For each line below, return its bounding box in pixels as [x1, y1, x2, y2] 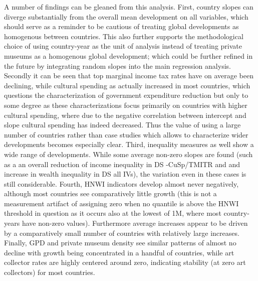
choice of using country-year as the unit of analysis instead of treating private [4, 41, 242, 51]
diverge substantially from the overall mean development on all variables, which [4, 11, 248, 22]
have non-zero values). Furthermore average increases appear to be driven [22, 218, 248, 228]
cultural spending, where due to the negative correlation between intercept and [4, 109, 246, 120]
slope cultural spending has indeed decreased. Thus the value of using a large [4, 119, 241, 130]
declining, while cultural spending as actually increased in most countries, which [4, 80, 250, 90]
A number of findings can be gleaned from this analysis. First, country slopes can [4, 2, 253, 12]
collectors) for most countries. [4, 267, 95, 277]
